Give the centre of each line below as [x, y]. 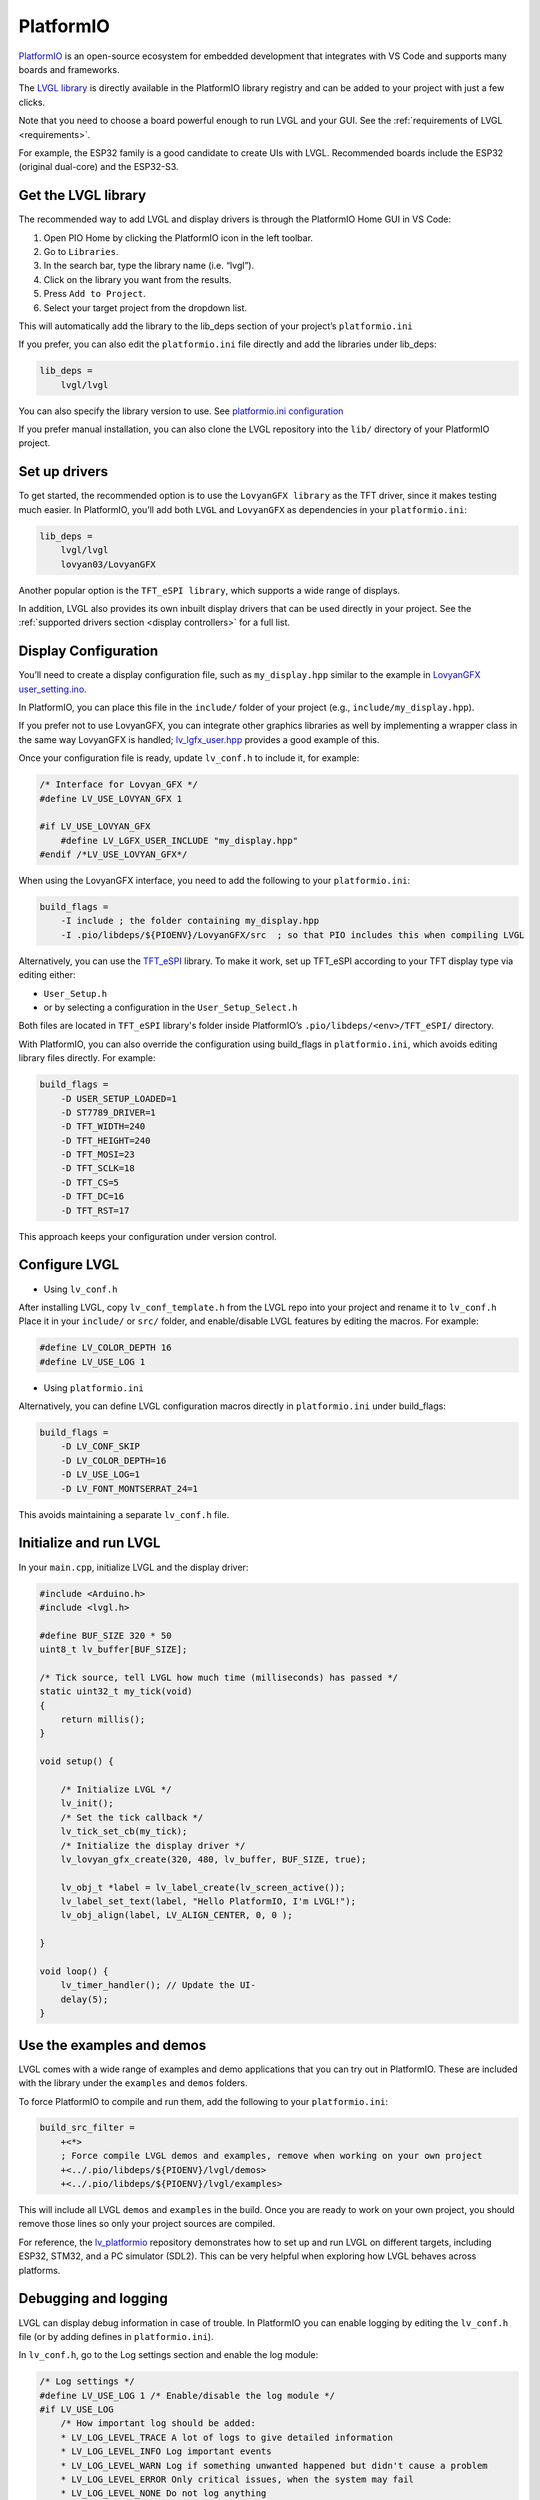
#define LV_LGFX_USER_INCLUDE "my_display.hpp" [179, 840]
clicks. [31, 102]
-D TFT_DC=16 [92, 1196]
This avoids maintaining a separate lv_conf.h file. [124, 1514]
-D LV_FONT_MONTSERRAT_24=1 [129, 1488]
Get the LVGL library [82, 195]
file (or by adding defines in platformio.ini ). [116, 2336]
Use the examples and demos [112, 2045]
